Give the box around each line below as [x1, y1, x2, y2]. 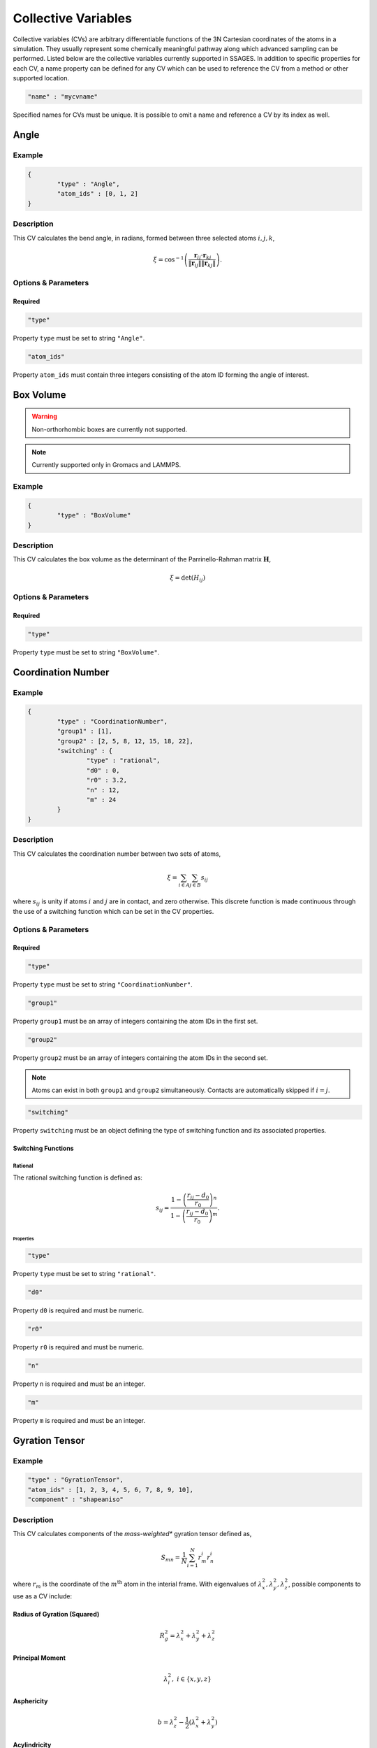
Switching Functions [13, 1144, 74, 1153]
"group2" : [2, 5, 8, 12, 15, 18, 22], [57, 737, 193, 745]
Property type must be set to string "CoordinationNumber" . [13, 980, 193, 989]
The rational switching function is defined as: [13, 1173, 143, 1182]
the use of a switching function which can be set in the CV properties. [13, 907, 214, 915]
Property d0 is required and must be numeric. [13, 1306, 145, 1314]
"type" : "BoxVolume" [57, 511, 131, 520]
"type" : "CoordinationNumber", [57, 717, 168, 725]
